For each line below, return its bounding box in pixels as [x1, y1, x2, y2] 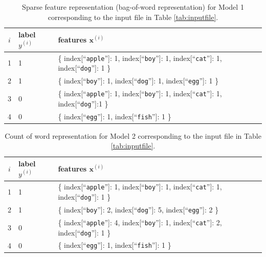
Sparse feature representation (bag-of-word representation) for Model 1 [22, 2, 244, 12]
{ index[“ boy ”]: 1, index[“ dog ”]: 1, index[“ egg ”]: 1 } [58, 75, 219, 86]
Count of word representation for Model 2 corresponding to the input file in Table [5, 130, 261, 141]
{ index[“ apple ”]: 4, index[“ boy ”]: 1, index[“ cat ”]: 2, [58, 217, 222, 227]
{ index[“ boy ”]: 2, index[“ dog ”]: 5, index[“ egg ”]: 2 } [58, 204, 219, 215]
